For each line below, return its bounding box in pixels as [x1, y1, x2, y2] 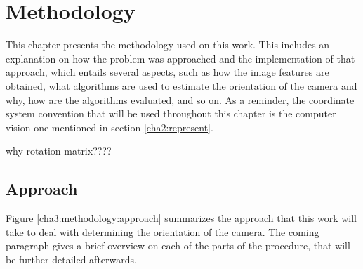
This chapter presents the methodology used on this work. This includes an [6, 37, 330, 52]
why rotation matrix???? [6, 143, 112, 158]
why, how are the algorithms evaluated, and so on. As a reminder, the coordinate [6, 92, 355, 107]
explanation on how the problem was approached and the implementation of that [6, 51, 355, 65]
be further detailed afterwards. [6, 251, 137, 266]
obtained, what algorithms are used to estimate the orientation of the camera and [6, 78, 357, 93]
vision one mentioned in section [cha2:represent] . [6, 119, 213, 134]
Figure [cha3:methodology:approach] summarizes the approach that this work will [6, 211, 357, 225]
